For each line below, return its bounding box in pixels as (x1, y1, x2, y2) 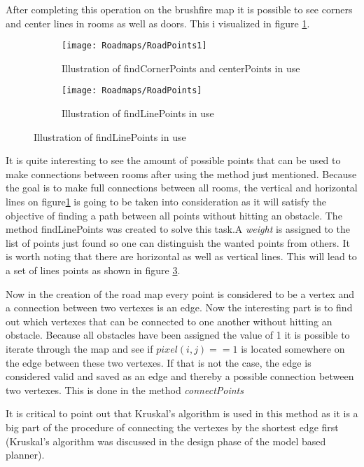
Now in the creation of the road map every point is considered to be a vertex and (6, 286, 355, 301)
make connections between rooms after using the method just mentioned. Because (6, 166, 357, 181)
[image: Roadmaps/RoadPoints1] (62, 41, 207, 51)
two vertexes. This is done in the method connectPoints (6, 382, 244, 397)
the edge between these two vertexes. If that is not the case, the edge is (6, 355, 311, 370)
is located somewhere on (241, 341, 345, 356)
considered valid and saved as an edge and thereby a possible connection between (6, 369, 354, 384)
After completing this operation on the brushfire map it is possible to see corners (6, 2, 353, 16)
